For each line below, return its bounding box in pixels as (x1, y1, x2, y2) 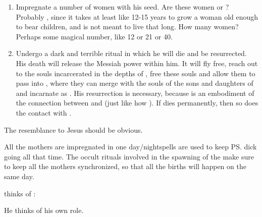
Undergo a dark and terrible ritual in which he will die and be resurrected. (16, 48, 247, 59)
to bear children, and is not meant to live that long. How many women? (16, 21, 239, 32)
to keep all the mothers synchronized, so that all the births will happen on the (4, 161, 246, 172)
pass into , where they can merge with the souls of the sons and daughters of (16, 78, 253, 88)
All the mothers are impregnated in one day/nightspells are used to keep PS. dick (4, 141, 257, 152)
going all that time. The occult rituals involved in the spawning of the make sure (4, 151, 254, 161)
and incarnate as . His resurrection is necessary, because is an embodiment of (16, 87, 254, 98)
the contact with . (16, 107, 72, 118)
